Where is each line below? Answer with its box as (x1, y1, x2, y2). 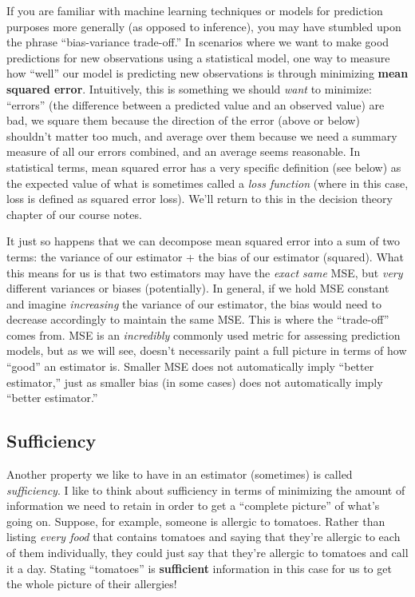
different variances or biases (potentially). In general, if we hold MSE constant (6, 280, 389, 297)
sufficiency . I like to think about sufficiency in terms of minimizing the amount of (6, 481, 405, 498)
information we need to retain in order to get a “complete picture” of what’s (6, 497, 380, 514)
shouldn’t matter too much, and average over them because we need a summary (6, 127, 397, 144)
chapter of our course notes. (6, 205, 142, 222)
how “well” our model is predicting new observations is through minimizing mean (6, 65, 409, 82)
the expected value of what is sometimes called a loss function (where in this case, (6, 174, 409, 191)
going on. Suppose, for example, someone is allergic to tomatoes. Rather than (6, 512, 385, 529)
